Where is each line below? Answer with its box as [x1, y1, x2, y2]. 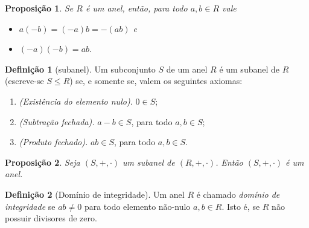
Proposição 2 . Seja [5, 155, 80, 168]
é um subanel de [219, 62, 280, 75]
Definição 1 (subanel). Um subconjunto [5, 62, 156, 75]
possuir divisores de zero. [5, 212, 97, 224]
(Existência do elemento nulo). [19, 94, 133, 107]
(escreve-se [5, 74, 44, 87]
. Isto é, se [221, 200, 260, 212]
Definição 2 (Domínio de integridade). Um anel [5, 187, 185, 200]
